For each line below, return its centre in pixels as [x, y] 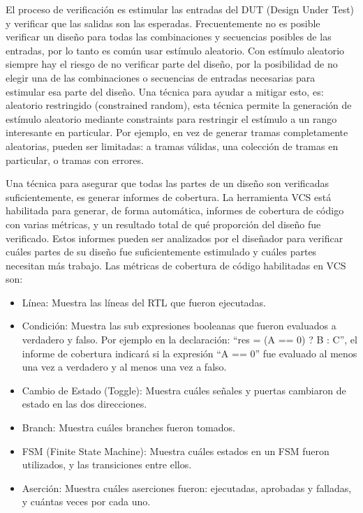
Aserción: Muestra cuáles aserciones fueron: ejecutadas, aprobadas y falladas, [187, 488]
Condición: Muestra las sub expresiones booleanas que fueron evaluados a [179, 326]
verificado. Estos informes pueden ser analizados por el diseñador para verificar [175, 238]
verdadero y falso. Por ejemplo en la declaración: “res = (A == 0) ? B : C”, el [190, 340]
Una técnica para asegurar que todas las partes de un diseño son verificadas [168, 183]
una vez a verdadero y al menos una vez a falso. [124, 367]
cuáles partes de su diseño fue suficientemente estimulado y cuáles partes [161, 252]
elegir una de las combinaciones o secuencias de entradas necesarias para [161, 77]
